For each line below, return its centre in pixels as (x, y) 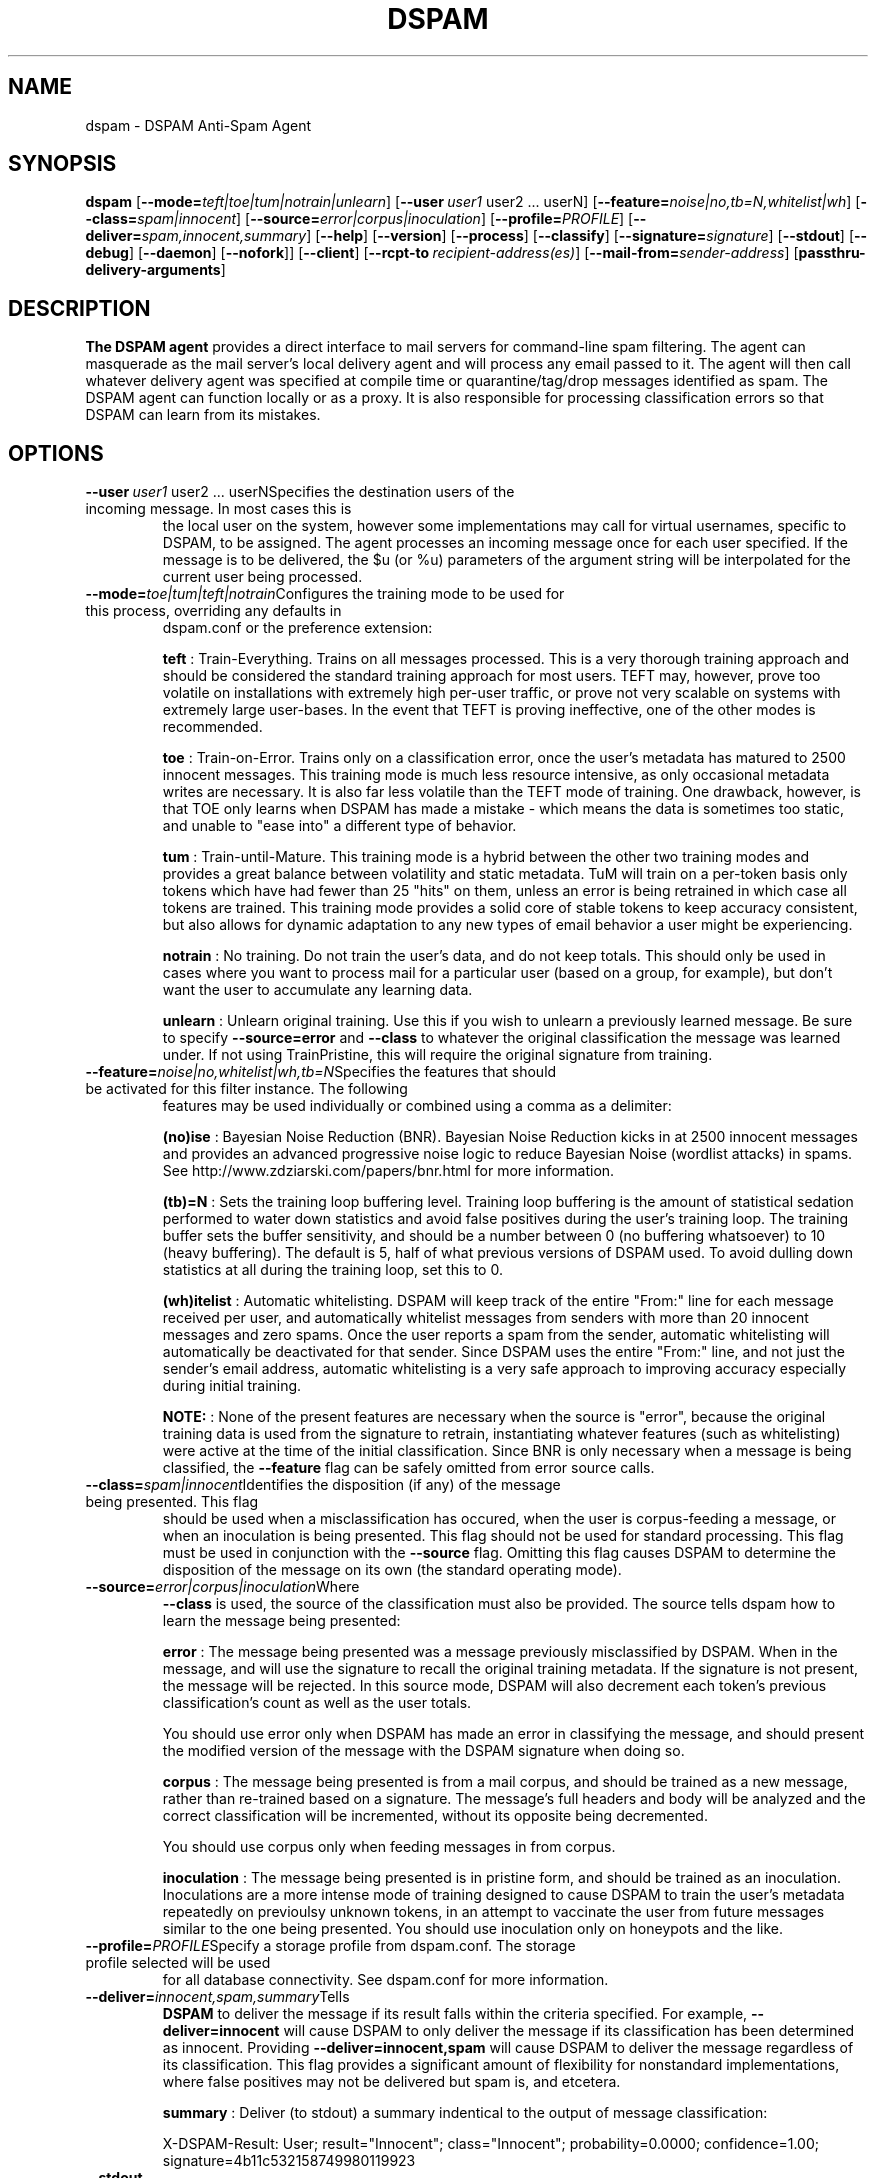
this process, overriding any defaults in (213, 611)
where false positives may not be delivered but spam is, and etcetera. (391, 2082)
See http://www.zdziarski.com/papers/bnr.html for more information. (388, 1171)
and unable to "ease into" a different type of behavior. (339, 826)
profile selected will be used (178, 1963)
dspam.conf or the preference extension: (297, 628)
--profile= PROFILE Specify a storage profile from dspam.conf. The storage (330, 1946)
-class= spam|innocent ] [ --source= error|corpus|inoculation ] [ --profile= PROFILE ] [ (359, 219)
